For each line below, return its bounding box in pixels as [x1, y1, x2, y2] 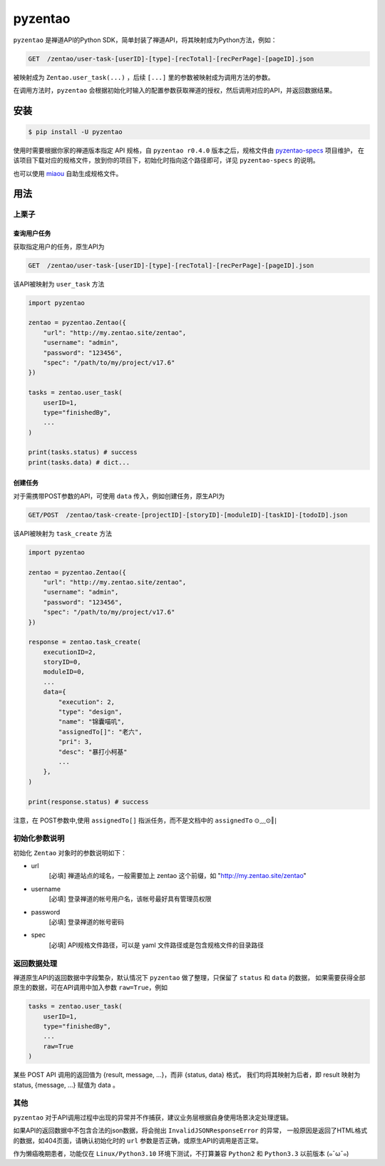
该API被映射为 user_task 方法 [13, 279, 105, 288]
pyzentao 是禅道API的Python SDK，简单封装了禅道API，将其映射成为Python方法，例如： [13, 36, 277, 44]
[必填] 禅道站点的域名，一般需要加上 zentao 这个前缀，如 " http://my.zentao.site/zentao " [48, 872, 307, 880]
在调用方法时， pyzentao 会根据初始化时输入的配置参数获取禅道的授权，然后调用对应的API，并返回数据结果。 [13, 86, 337, 94]
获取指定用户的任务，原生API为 [13, 242, 105, 251]
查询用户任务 [13, 229, 51, 238]
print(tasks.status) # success [28, 448, 138, 456]
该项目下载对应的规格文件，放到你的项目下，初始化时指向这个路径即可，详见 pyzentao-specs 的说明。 [13, 156, 319, 165]
